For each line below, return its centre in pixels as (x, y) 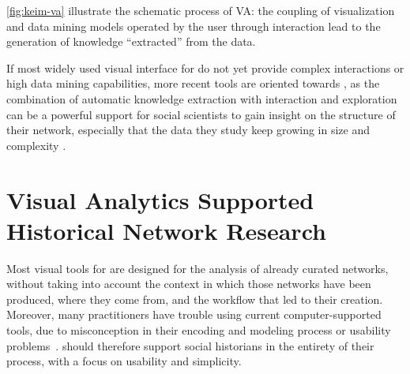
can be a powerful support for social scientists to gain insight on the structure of (201, 114)
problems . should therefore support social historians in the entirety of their (190, 345)
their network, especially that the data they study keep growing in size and (188, 130)
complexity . (36, 145)
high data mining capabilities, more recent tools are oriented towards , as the (193, 83)
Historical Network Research (166, 230)
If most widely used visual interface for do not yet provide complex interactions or (205, 67)
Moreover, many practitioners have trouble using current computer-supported (194, 314)
